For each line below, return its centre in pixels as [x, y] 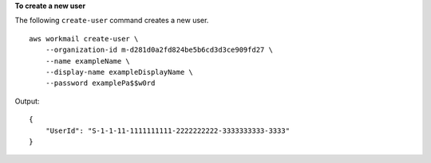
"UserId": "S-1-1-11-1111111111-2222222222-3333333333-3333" [168, 130]
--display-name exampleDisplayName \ [119, 72]
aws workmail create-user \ [84, 39]
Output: [27, 101]
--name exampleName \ [88, 61]
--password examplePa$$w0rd [100, 83]
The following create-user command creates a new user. [112, 21]
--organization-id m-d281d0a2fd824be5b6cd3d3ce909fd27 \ [159, 50]
